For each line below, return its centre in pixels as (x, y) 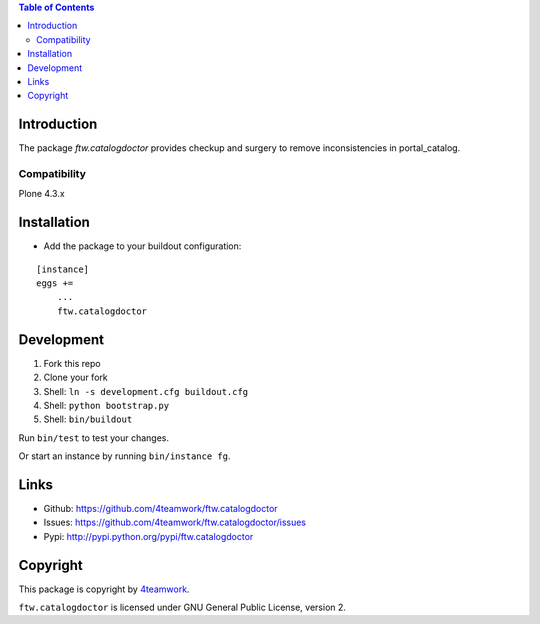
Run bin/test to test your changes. (94, 437)
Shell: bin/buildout (88, 419)
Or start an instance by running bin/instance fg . (124, 456)
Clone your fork (76, 377)
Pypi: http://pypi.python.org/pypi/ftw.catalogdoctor (148, 536)
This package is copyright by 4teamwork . (104, 589)
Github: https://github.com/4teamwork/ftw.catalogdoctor (161, 509)
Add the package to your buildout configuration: (142, 246)
